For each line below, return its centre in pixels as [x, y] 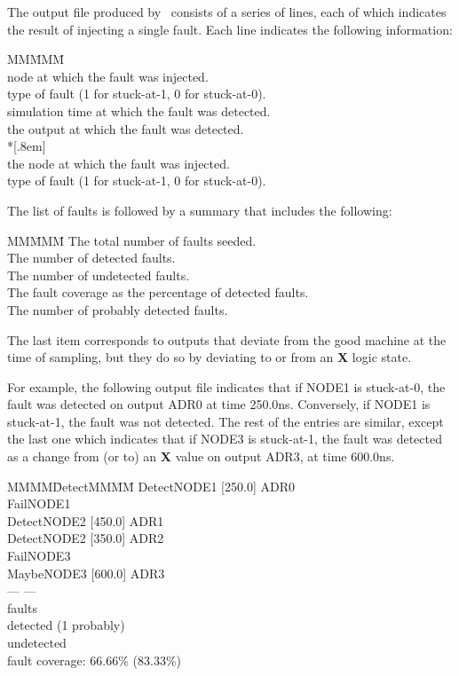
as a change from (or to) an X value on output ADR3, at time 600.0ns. [201, 456]
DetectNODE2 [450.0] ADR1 [86, 520]
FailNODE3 [39, 556]
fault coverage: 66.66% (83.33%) [95, 660]
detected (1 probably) [66, 625]
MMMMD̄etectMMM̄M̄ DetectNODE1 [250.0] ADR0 [151, 486]
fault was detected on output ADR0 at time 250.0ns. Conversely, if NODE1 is [219, 404]
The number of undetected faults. [99, 275]
